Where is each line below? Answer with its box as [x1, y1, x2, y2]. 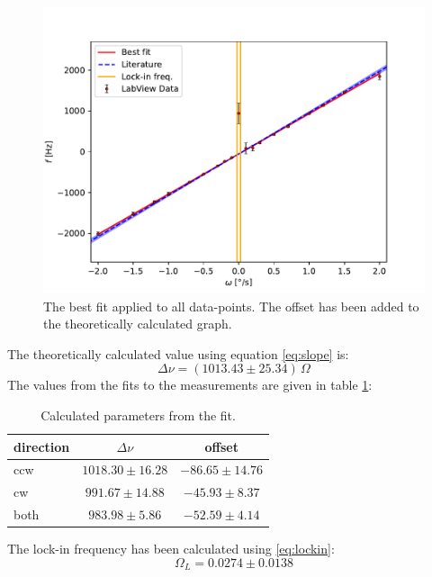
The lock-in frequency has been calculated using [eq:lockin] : [7, 539, 335, 558]
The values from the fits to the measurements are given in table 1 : [7, 375, 373, 394]
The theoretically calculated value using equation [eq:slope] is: [7, 344, 349, 363]
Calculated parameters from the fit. [40, 405, 236, 424]
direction [13, 437, 70, 455]
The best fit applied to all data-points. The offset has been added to [43, 296, 419, 315]
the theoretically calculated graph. [43, 314, 232, 333]
